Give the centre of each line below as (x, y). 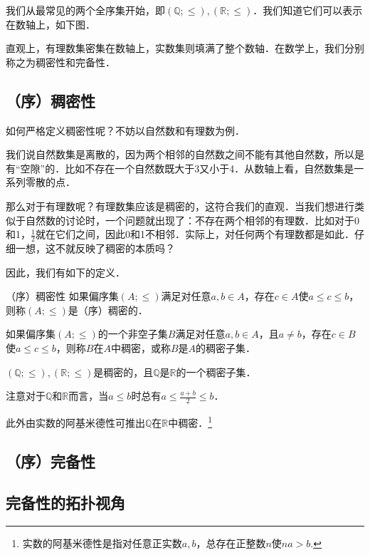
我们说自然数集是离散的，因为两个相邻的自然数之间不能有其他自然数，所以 (180, 154)
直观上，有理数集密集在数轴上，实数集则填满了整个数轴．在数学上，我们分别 (185, 48)
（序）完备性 (51, 461)
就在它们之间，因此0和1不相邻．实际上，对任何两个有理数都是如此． (195, 234)
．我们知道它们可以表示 (308, 10)
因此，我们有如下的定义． (65, 272)
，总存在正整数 (231, 543)
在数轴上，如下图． (51, 24)
